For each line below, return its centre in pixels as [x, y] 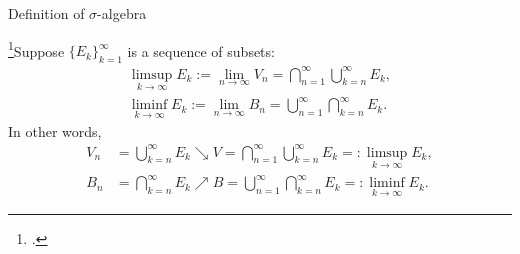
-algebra [122, 13]
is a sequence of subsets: [201, 50]
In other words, [55, 130]
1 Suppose [36, 49]
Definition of [46, 13]
